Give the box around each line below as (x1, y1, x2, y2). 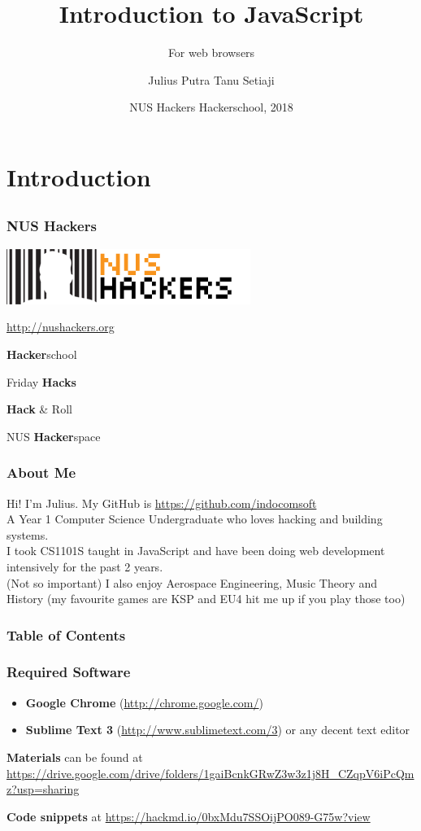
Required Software (7, 662, 131, 682)
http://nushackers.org (7, 318, 115, 335)
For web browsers (167, 44, 255, 61)
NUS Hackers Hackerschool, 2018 (129, 98, 293, 116)
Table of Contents (7, 624, 126, 645)
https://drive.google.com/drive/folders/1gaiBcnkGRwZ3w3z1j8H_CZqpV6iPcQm (7, 764, 414, 781)
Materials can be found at (7, 748, 143, 765)
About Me (7, 462, 76, 483)
